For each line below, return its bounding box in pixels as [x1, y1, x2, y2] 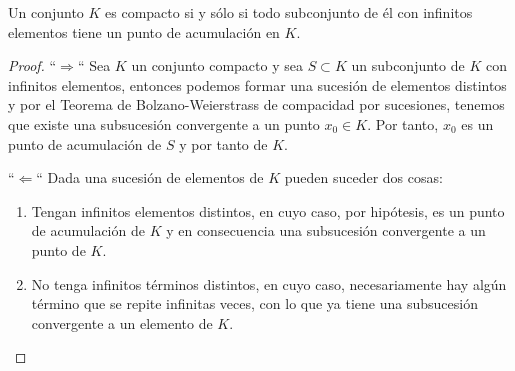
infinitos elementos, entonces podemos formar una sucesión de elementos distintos [8, 74, 507, 95]
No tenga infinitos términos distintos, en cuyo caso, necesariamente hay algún [31, 273, 507, 294]
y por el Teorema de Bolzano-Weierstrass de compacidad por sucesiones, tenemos [8, 94, 505, 115]
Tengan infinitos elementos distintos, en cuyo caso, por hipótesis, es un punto [31, 200, 505, 221]
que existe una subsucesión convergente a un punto [8, 113, 320, 134]
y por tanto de [179, 133, 268, 154]
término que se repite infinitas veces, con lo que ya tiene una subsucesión [31, 293, 478, 314]
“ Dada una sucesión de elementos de [36, 167, 264, 188]
